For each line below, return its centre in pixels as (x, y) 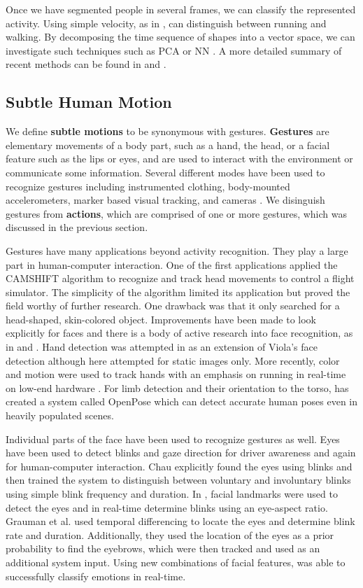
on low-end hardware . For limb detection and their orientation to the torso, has (177, 387)
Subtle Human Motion (89, 102)
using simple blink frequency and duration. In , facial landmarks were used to (172, 494)
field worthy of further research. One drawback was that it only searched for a (173, 306)
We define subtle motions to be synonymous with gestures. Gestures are (168, 131)
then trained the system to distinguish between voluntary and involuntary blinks (178, 480)
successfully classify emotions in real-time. (96, 576)
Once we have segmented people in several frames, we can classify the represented (181, 9)
